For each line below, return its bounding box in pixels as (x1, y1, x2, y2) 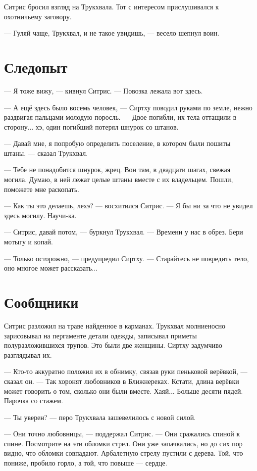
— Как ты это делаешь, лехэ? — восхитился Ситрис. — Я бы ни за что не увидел (4, 200, 253, 211)
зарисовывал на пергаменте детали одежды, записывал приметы (4, 330, 197, 340)
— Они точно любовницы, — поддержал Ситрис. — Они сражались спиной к (4, 428, 240, 439)
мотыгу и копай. (4, 236, 53, 247)
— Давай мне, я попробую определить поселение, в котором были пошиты (4, 138, 231, 148)
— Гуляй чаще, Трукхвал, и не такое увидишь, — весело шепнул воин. (4, 28, 219, 38)
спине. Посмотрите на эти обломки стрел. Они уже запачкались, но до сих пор (4, 438, 243, 448)
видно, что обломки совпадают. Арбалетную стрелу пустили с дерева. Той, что (4, 448, 243, 458)
